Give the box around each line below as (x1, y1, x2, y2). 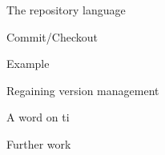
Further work (6, 135, 71, 152)
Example (6, 55, 50, 72)
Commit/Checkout (6, 28, 98, 45)
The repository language (6, 2, 126, 18)
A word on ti (6, 109, 70, 125)
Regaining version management (6, 81, 159, 98)
